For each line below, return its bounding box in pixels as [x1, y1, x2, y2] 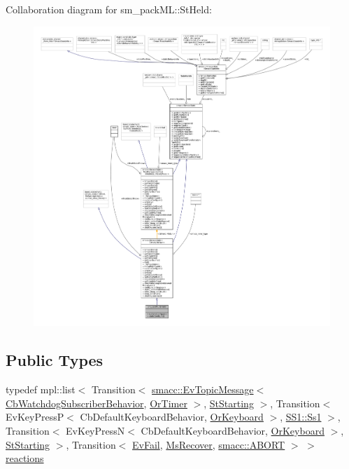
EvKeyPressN [66, 423, 125, 437]
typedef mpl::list [6, 382, 76, 397]
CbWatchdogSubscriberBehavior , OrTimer [6, 395, 187, 410]
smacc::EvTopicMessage [152, 382, 254, 397]
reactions [6, 451, 44, 465]
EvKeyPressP [6, 409, 64, 424]
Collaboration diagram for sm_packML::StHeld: [6, 2, 212, 16]
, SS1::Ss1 [280, 409, 322, 424]
